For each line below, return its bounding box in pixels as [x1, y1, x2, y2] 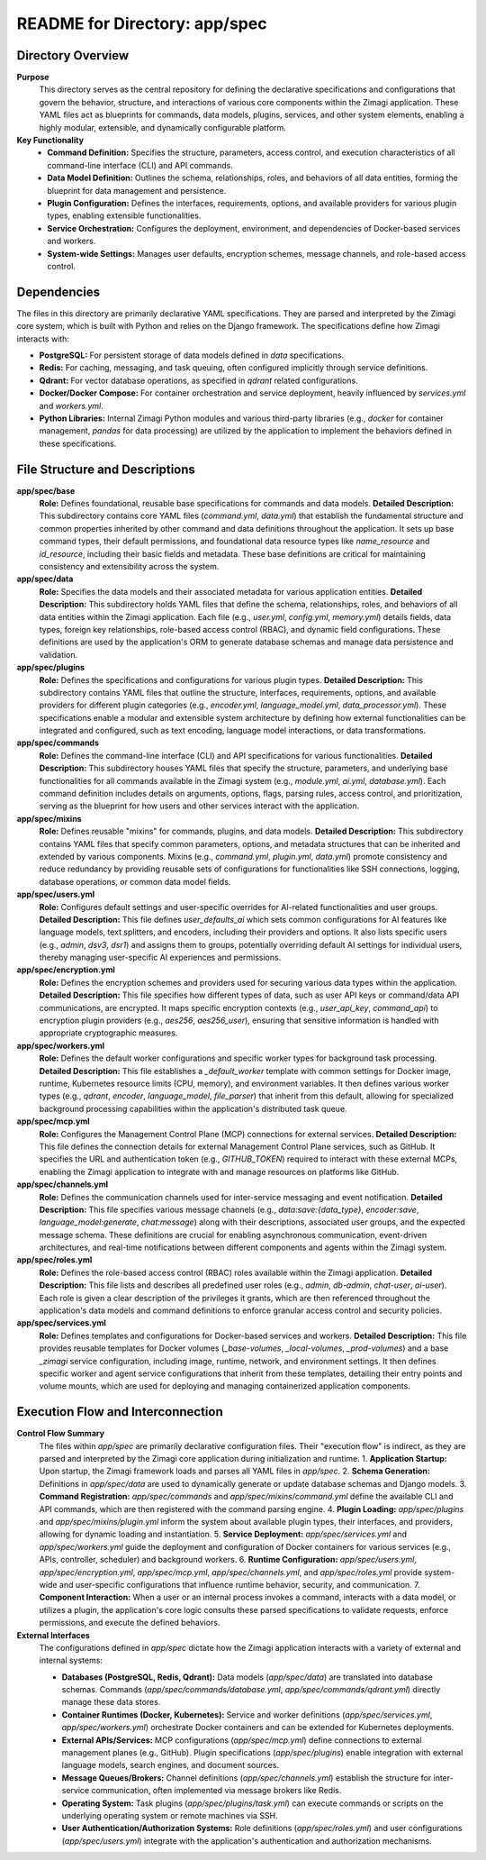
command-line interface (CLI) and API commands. [47, 160, 233, 170]
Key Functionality [16, 135, 85, 146]
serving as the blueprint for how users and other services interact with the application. [39, 800, 360, 811]
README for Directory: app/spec [16, 14, 267, 33]
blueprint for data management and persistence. [47, 185, 227, 196]
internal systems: [39, 1655, 103, 1666]
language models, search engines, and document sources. [61, 1760, 279, 1771]
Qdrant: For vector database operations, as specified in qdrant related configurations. [39, 375, 359, 386]
